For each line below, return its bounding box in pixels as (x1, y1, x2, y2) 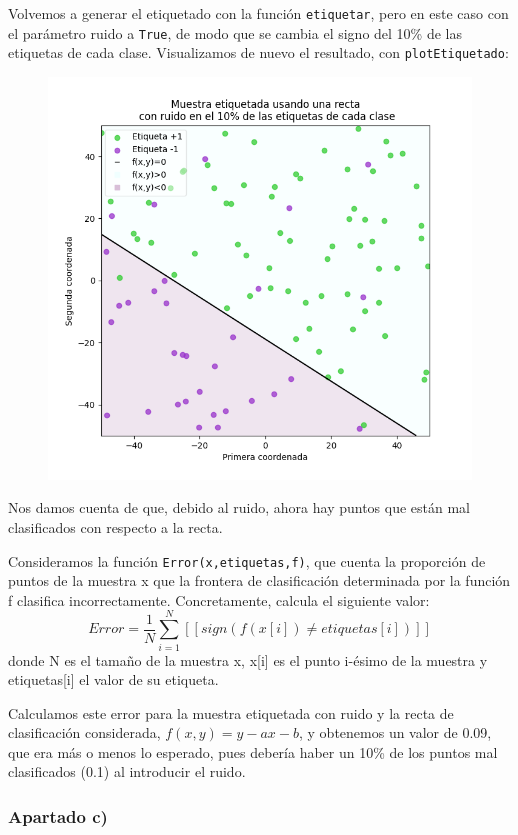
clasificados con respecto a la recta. (8, 516, 223, 537)
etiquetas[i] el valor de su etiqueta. (8, 669, 219, 690)
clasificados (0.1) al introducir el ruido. (8, 761, 246, 782)
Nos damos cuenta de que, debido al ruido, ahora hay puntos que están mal (8, 497, 470, 518)
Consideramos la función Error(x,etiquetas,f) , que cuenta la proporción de (8, 550, 486, 571)
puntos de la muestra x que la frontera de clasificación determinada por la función (8, 570, 511, 591)
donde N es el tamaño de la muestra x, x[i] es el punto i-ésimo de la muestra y (8, 649, 488, 670)
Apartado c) (8, 804, 108, 828)
